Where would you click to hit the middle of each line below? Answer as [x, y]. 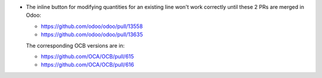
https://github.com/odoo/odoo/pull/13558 [92, 26]
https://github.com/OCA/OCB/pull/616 [87, 65]
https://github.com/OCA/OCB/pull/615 [87, 56]
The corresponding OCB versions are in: [75, 45]
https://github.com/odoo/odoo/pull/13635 [92, 35]
